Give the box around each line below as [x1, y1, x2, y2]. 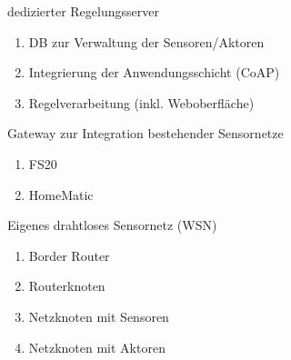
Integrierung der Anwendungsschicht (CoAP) [28, 63, 280, 82]
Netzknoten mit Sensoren [28, 306, 169, 325]
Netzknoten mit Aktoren [28, 337, 166, 356]
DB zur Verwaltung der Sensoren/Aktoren [28, 32, 265, 51]
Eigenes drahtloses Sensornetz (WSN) [7, 215, 217, 235]
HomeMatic [28, 185, 94, 204]
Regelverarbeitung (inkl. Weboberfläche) [28, 93, 255, 112]
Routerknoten [28, 276, 105, 295]
